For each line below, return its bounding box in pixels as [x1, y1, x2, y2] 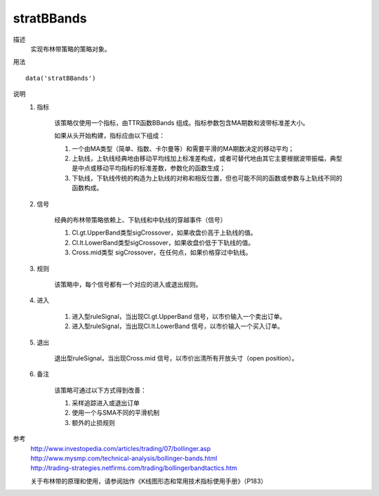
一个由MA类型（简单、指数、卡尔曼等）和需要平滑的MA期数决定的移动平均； [72, 144, 295, 152]
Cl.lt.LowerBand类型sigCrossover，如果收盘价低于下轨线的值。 [72, 238, 255, 247]
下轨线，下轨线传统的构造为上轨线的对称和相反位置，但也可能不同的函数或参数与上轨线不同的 [72, 174, 343, 182]
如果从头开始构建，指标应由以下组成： [54, 131, 165, 140]
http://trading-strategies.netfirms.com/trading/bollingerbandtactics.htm [30, 464, 238, 472]
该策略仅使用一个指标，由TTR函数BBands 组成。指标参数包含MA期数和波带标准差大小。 [54, 118, 309, 126]
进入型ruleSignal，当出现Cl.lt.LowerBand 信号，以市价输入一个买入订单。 [72, 322, 284, 330]
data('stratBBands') [25, 74, 96, 82]
